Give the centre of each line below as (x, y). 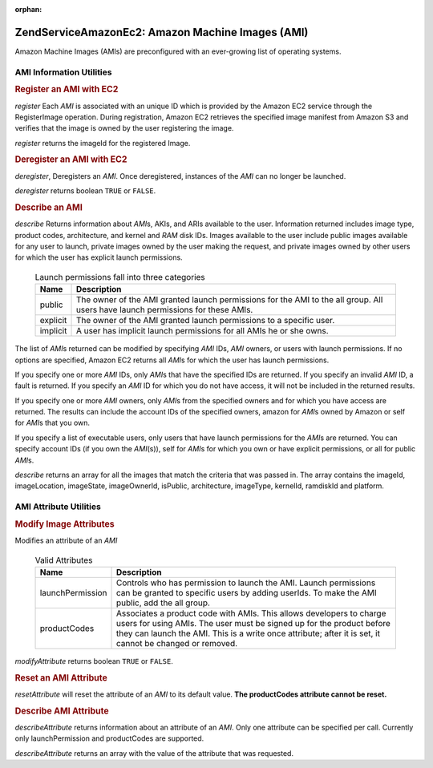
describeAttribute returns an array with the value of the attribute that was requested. (154, 753)
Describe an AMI (49, 207)
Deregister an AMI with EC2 (71, 160)
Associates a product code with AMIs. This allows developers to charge (251, 613)
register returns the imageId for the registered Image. (103, 143)
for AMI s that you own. (53, 423)
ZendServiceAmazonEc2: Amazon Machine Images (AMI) (162, 32)
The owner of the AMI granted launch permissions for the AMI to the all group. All (229, 300)
